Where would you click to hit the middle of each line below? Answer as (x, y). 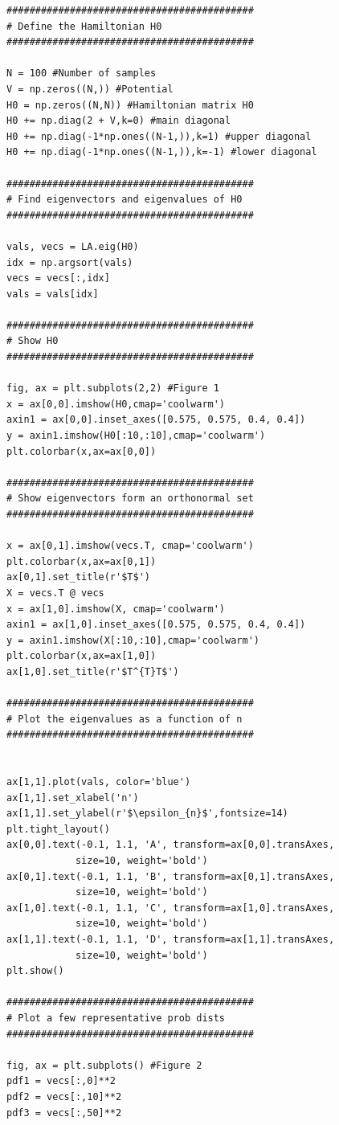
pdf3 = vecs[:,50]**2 (64, 1113)
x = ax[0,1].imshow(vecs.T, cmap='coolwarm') (130, 546)
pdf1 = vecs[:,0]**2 (61, 1081)
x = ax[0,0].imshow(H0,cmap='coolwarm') (116, 404)
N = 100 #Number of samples (82, 74)
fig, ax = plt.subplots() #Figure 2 (104, 1065)
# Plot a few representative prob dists (116, 1018)
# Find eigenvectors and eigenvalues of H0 (125, 200)
